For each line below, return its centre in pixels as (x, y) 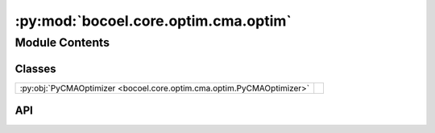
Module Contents (62, 42)
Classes (35, 69)
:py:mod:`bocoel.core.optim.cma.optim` (153, 21)
